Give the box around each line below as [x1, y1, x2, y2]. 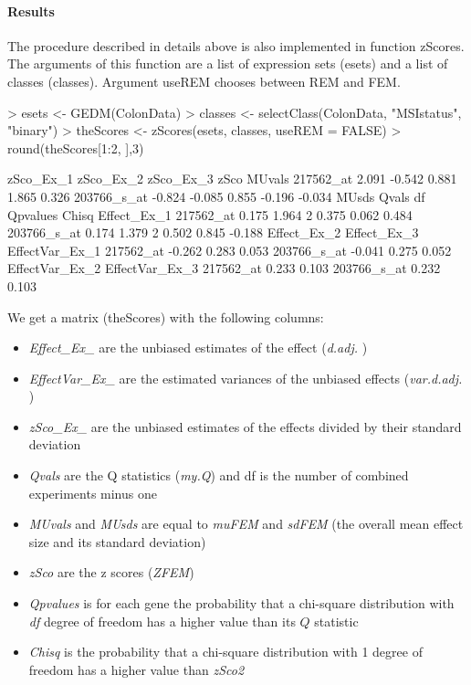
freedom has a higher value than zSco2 [28, 659, 245, 679]
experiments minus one [28, 483, 157, 502]
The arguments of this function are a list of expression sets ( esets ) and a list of [7, 54, 448, 73]
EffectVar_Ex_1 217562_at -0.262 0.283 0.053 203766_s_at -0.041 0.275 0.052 [7, 240, 452, 259]
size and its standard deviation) [28, 532, 206, 551]
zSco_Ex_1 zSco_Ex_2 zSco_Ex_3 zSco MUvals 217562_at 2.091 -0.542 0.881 [7, 169, 457, 188]
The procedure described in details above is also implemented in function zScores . [7, 36, 465, 55]
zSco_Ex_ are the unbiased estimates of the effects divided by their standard [28, 416, 462, 436]
